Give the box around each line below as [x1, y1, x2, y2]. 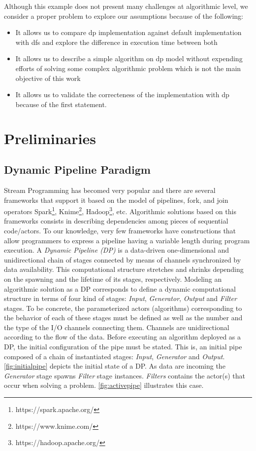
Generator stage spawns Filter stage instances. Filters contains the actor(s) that [4, 370, 245, 380]
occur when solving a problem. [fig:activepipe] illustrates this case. [4, 380, 204, 390]
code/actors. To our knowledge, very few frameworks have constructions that [4, 225, 236, 235]
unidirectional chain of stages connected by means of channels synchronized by [4, 254, 241, 264]
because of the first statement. [15, 99, 107, 109]
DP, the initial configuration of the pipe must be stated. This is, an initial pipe [4, 341, 242, 352]
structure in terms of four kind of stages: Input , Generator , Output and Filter [4, 293, 237, 303]
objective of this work [15, 73, 81, 83]
